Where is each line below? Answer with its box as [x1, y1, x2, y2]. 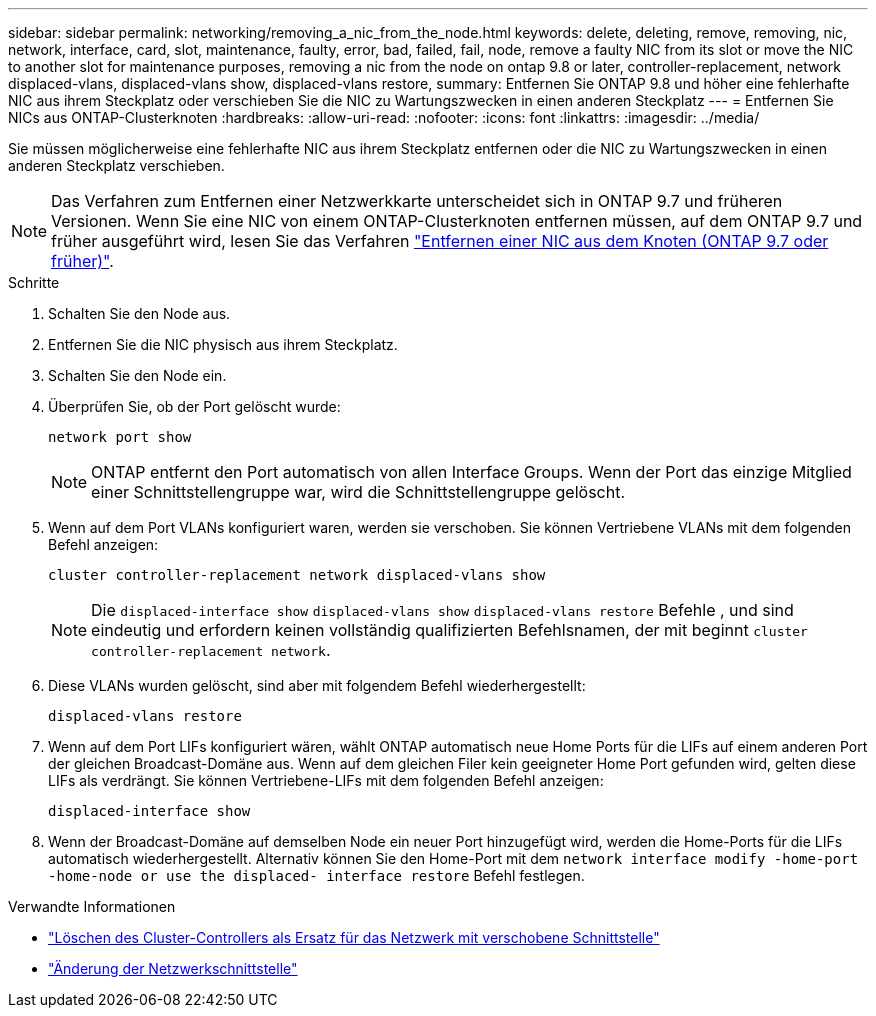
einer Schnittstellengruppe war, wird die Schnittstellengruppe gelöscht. [91, 482, 626, 502]
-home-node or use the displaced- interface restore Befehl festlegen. [48, 867, 585, 884]
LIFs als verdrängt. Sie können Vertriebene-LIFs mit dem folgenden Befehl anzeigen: [48, 772, 604, 789]
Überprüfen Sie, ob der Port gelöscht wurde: [48, 398, 341, 415]
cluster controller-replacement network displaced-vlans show [48, 567, 546, 583]
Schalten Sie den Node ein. [48, 367, 227, 384]
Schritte [8, 274, 60, 291]
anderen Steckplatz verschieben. [8, 157, 225, 174]
